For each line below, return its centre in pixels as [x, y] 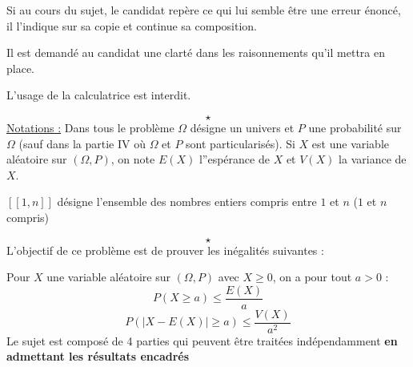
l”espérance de [234, 159]
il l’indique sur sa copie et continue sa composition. [132, 25]
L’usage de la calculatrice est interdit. [99, 95]
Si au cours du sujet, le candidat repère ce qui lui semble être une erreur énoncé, [204, 10]
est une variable [351, 143]
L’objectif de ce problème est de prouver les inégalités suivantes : [165, 250]
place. [20, 68]
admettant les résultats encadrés [98, 356]
